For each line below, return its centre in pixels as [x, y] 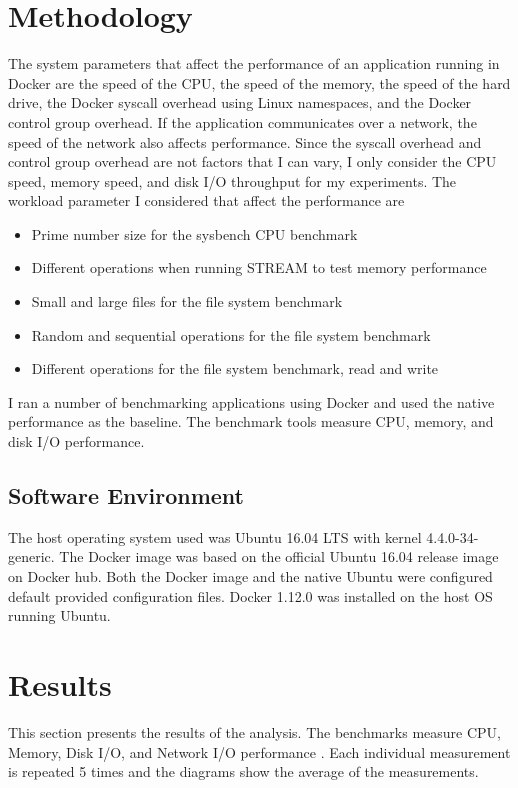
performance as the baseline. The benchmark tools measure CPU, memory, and [251, 421]
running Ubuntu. [59, 615]
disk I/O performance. [76, 441]
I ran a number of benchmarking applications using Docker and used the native [251, 401]
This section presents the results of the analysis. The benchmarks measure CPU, [255, 731]
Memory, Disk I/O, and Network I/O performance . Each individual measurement [259, 751]
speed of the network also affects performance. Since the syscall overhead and [245, 141]
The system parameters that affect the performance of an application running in [254, 63]
